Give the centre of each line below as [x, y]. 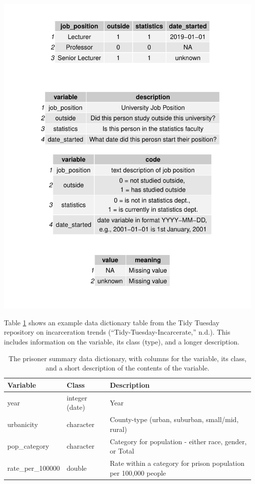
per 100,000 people [138, 472]
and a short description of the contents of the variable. [127, 368]
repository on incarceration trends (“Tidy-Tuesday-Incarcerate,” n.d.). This [117, 332]
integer [77, 397]
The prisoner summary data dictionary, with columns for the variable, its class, [127, 358]
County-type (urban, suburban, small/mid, [174, 419]
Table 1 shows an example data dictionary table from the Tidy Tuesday [112, 322]
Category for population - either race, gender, [178, 441]
